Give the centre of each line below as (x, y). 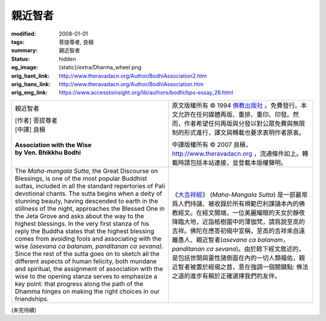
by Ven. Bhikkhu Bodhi (48, 152)
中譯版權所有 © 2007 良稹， (212, 145)
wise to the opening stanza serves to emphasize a (86, 276)
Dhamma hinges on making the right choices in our (87, 291)
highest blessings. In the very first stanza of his (82, 223)
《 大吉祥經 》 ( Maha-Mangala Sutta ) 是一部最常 (240, 195)
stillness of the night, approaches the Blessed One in (90, 208)
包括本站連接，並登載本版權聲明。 (238, 163)
